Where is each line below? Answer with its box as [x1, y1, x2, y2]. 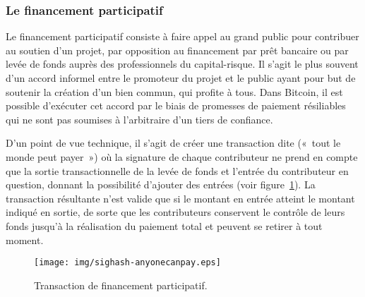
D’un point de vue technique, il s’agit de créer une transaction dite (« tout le [6, 135, 341, 150]
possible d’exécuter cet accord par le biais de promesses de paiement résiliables [6, 98, 346, 113]
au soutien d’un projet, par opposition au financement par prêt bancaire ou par [6, 42, 349, 57]
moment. [6, 232, 44, 247]
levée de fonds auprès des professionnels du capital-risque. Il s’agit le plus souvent [6, 56, 359, 71]
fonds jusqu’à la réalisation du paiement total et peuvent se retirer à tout [6, 218, 323, 233]
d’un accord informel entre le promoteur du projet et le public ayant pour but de [6, 71, 356, 85]
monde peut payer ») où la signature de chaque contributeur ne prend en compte [6, 149, 358, 164]
